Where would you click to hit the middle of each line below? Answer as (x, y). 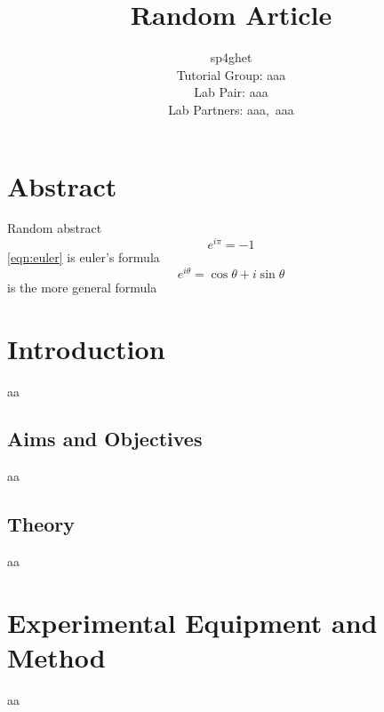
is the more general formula (82, 287)
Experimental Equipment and (192, 622)
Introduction (86, 348)
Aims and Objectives (105, 439)
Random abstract (55, 228)
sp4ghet (231, 57)
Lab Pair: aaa (231, 92)
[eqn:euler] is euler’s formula (84, 257)
